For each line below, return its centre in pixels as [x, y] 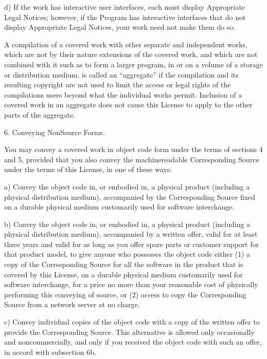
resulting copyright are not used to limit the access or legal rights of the [118, 84]
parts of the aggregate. [40, 114]
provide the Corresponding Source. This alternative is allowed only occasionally [129, 332]
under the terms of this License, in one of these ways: [88, 169]
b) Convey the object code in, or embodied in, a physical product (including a [127, 224]
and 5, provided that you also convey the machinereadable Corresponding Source [132, 159]
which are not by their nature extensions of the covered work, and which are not [131, 54]
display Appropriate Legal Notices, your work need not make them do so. [120, 27]
